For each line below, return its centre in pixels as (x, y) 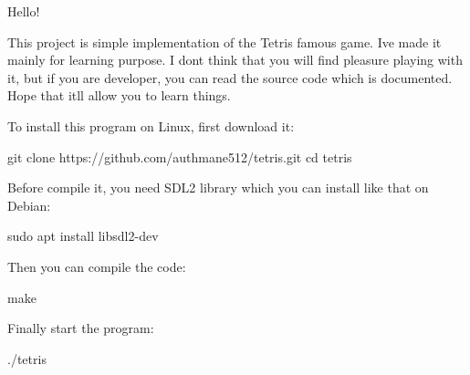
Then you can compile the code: (97, 266)
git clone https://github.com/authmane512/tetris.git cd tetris (180, 156)
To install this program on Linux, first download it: (151, 125)
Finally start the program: (81, 328)
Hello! (24, 11)
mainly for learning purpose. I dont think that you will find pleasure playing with (235, 60)
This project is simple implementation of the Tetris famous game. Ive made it (225, 42)
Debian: (29, 205)
